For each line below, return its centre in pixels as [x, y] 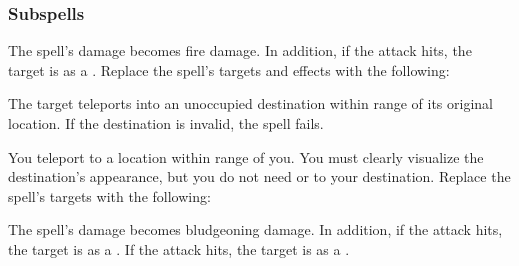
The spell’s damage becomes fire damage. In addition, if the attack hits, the [240, 50]
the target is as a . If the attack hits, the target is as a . [179, 248]
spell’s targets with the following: [109, 195]
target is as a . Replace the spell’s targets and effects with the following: [229, 69]
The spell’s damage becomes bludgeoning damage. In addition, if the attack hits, [255, 229]
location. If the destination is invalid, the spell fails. [166, 123]
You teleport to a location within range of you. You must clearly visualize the [246, 156]
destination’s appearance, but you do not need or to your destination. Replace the [259, 176]
